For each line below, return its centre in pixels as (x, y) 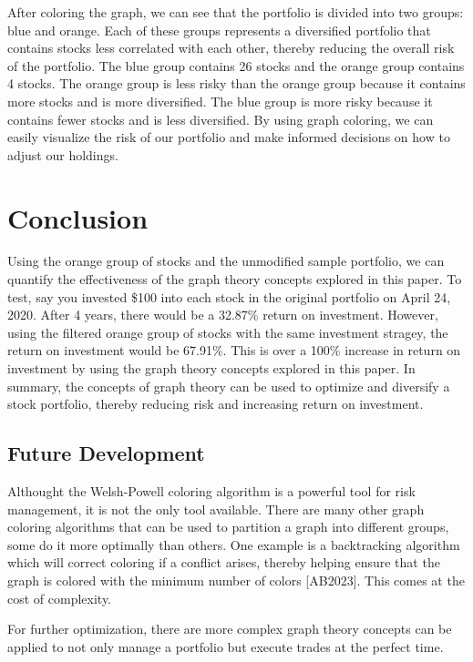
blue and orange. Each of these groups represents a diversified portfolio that (219, 30)
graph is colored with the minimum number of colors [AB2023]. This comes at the (236, 580)
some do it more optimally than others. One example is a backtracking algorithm (234, 544)
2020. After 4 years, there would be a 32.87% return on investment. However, (223, 315)
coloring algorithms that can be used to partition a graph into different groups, (228, 527)
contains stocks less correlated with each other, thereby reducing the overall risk (231, 48)
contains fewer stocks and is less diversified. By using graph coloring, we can (221, 119)
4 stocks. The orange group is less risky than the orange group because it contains (236, 83)
